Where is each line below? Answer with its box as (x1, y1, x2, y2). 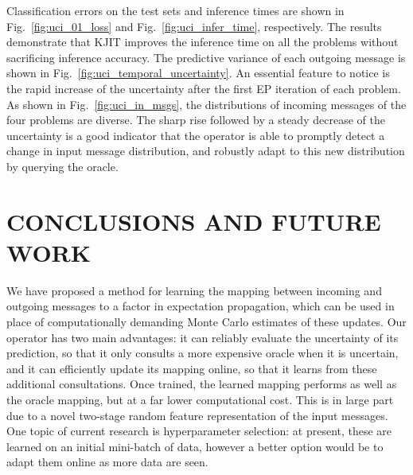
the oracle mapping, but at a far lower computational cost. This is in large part (6, 391, 394, 407)
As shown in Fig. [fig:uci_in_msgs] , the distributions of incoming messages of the (6, 95, 407, 112)
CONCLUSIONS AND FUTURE (6, 204, 381, 237)
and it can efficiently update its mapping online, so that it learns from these (6, 360, 377, 376)
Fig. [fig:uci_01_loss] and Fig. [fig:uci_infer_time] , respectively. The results (6, 18, 382, 34)
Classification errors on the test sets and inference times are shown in (6, 2, 345, 18)
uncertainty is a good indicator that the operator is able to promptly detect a (6, 127, 385, 143)
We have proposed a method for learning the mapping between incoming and (6, 282, 382, 298)
